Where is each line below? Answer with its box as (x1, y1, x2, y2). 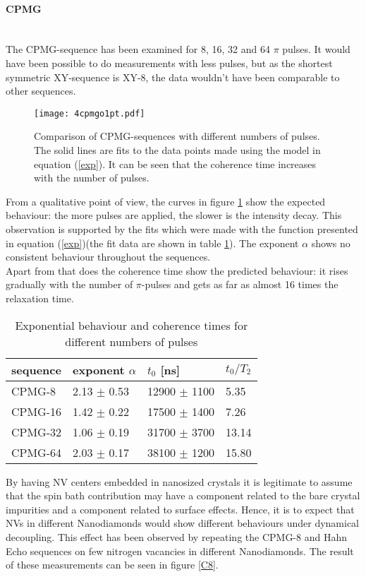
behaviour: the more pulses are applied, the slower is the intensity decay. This (6, 208, 342, 222)
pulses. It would (282, 42, 350, 56)
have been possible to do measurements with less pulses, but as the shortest (6, 55, 333, 70)
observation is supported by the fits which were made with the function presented (6, 221, 358, 236)
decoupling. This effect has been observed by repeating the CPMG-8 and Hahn (6, 529, 347, 544)
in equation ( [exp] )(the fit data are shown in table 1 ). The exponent (6, 235, 299, 250)
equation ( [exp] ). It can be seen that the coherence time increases (34, 156, 317, 171)
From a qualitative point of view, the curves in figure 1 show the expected (6, 194, 326, 208)
